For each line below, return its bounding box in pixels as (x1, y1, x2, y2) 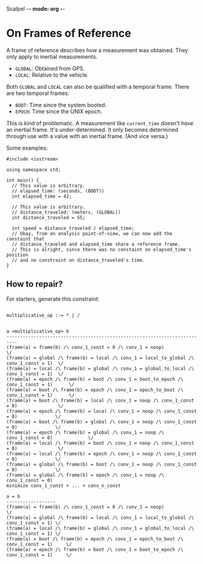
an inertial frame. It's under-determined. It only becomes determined (6, 126, 179, 133)
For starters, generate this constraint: (6, 295, 100, 302)
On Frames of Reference (6, 27, 132, 40)
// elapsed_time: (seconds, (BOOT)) (12, 188, 105, 194)
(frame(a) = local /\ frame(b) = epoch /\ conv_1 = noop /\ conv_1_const (6, 450, 198, 457)
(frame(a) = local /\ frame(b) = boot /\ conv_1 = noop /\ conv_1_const (6, 440, 194, 446)
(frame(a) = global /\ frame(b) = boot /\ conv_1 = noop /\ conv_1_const (6, 461, 198, 467)
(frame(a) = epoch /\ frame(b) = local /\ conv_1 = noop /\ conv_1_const (6, 408, 198, 414)
